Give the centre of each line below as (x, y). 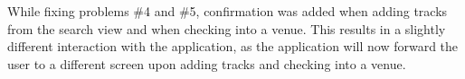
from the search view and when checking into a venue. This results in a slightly (227, 28)
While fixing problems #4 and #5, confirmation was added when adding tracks (228, 11)
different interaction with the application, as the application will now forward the (233, 46)
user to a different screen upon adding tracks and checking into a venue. (207, 63)
